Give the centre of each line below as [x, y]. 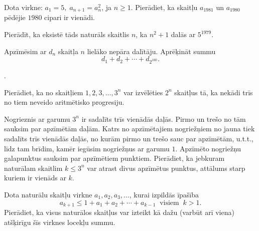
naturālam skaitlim [33, 168]
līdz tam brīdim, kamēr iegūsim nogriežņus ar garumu [87, 148]
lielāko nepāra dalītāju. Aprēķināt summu [151, 51]
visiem [169, 203]
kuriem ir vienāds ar [35, 178]
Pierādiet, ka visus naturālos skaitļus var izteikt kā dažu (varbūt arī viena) [119, 212]
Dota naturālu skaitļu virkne [48, 194]
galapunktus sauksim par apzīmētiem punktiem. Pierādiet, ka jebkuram [114, 158]
